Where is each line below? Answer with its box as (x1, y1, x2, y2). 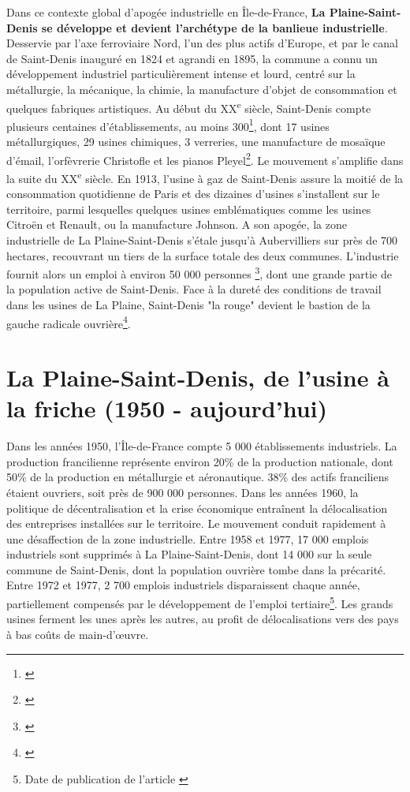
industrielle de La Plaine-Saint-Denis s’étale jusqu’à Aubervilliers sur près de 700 (6, 231, 398, 248)
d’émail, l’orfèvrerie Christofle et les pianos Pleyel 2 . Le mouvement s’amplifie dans (6, 149, 404, 168)
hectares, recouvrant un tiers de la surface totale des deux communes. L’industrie (6, 247, 399, 263)
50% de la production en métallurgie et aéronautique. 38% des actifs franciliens (6, 469, 389, 485)
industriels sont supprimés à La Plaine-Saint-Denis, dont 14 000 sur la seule (6, 546, 372, 562)
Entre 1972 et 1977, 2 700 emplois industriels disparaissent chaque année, (6, 577, 360, 593)
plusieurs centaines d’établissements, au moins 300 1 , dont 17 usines (6, 115, 330, 134)
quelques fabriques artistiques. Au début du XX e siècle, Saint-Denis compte (6, 97, 371, 116)
